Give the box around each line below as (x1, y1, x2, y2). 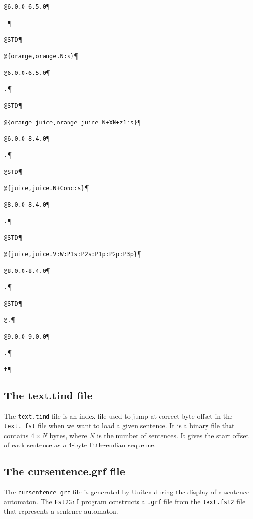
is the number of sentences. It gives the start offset (97, 430, 249, 440)
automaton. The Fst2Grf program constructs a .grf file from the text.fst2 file (4, 496, 246, 506)
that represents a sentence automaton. (4, 506, 118, 516)
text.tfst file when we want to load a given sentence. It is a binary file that (4, 420, 235, 430)
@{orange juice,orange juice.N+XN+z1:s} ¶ (4, 116, 141, 126)
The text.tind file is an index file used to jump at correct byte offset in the (4, 411, 233, 421)
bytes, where (49, 430, 87, 440)
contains (4, 430, 29, 440)
